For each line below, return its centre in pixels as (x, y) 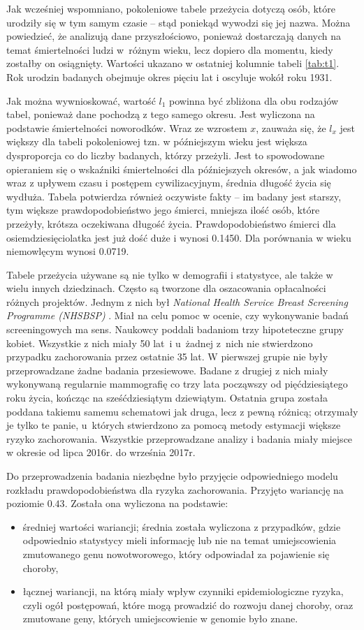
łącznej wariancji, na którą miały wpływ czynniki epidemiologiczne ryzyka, (183, 591)
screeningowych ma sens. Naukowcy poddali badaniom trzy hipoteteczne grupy (175, 329)
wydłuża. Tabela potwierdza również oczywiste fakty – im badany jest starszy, (174, 196)
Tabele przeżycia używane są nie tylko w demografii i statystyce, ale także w (170, 274)
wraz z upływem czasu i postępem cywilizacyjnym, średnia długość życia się (169, 183)
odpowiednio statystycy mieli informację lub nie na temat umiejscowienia (180, 540)
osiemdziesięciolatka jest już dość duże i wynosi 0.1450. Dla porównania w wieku (179, 237)
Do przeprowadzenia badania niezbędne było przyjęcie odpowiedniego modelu (172, 476)
